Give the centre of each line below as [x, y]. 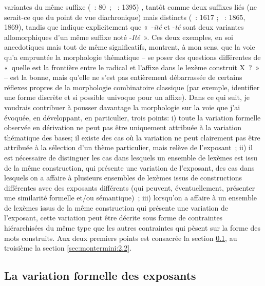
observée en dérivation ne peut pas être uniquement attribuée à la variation [123, 127]
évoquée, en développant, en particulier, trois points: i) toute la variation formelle [132, 117]
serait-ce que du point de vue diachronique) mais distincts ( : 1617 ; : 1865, [125, 17]
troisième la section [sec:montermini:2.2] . [68, 248]
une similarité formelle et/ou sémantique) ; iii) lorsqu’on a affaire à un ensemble [130, 198]
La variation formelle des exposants [100, 275]
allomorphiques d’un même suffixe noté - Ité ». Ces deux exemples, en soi [119, 37]
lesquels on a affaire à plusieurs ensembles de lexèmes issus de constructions [123, 178]
